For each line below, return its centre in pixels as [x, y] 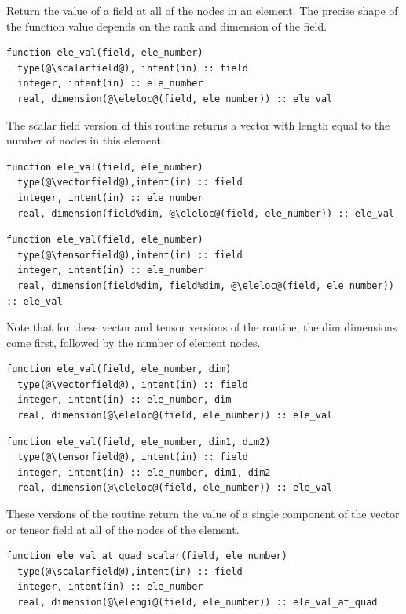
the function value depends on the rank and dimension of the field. [167, 26]
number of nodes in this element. [85, 140]
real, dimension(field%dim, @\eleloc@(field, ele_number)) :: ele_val [206, 213]
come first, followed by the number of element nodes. [134, 342]
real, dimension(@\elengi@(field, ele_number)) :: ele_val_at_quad [198, 602]
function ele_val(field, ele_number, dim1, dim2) [139, 442]
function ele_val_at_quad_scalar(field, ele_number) [147, 556]
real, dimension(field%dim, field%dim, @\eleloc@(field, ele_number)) [206, 285]
